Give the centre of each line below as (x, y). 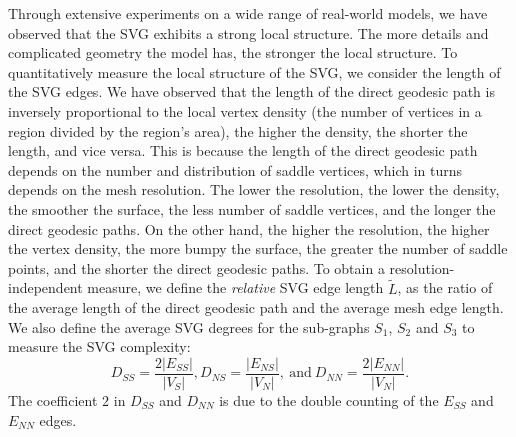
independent (45, 287)
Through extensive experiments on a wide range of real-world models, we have (248, 13)
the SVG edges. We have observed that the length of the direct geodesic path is (251, 91)
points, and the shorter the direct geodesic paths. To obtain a (196, 267)
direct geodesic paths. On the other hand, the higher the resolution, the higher (249, 228)
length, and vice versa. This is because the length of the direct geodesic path (243, 150)
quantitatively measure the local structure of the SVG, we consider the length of (254, 71)
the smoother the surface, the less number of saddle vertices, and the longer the (252, 208)
